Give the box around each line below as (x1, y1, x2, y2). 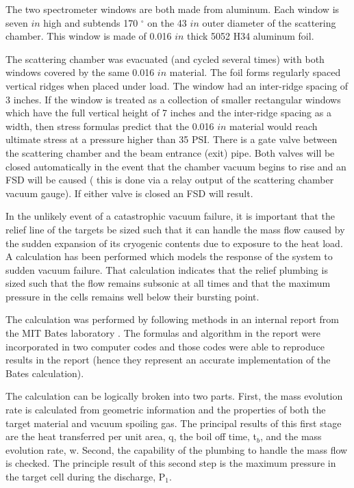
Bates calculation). (5, 365, 84, 380)
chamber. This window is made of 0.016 (5, 29, 172, 43)
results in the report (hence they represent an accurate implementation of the (5, 352, 331, 367)
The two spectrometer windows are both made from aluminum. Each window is (5, 2, 340, 16)
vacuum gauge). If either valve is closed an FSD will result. (5, 185, 253, 200)
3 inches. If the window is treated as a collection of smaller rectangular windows (5, 92, 341, 106)
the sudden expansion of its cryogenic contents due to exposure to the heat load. (5, 235, 343, 250)
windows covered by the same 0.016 (5, 65, 155, 79)
